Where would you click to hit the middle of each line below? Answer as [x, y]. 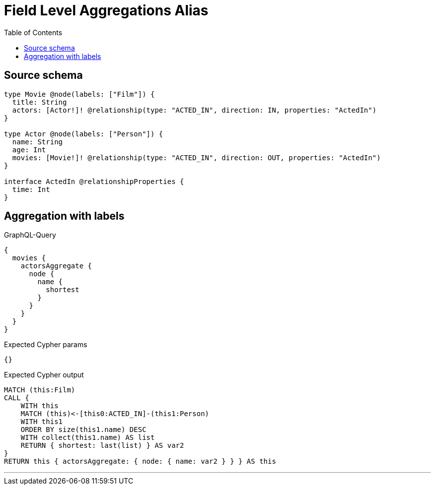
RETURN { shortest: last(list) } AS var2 [102, 446]
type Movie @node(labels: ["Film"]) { [79, 94]
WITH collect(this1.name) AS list [88, 438]
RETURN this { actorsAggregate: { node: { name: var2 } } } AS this [140, 461]
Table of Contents [33, 32]
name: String [37, 142]
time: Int [31, 189]
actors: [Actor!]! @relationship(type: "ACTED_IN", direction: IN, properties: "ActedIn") [194, 110]
